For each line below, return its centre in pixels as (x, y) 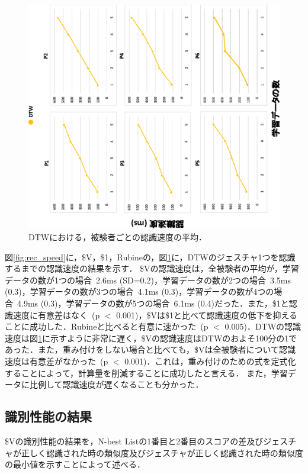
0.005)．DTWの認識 (263, 326)
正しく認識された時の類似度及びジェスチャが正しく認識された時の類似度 (162, 452)
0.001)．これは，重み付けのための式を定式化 (210, 361)
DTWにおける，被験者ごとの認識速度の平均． (118, 237)
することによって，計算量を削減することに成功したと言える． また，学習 (146, 373)
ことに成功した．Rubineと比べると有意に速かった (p (107, 326)
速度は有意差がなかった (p (57, 361)
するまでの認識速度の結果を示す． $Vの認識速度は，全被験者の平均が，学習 (152, 268)
